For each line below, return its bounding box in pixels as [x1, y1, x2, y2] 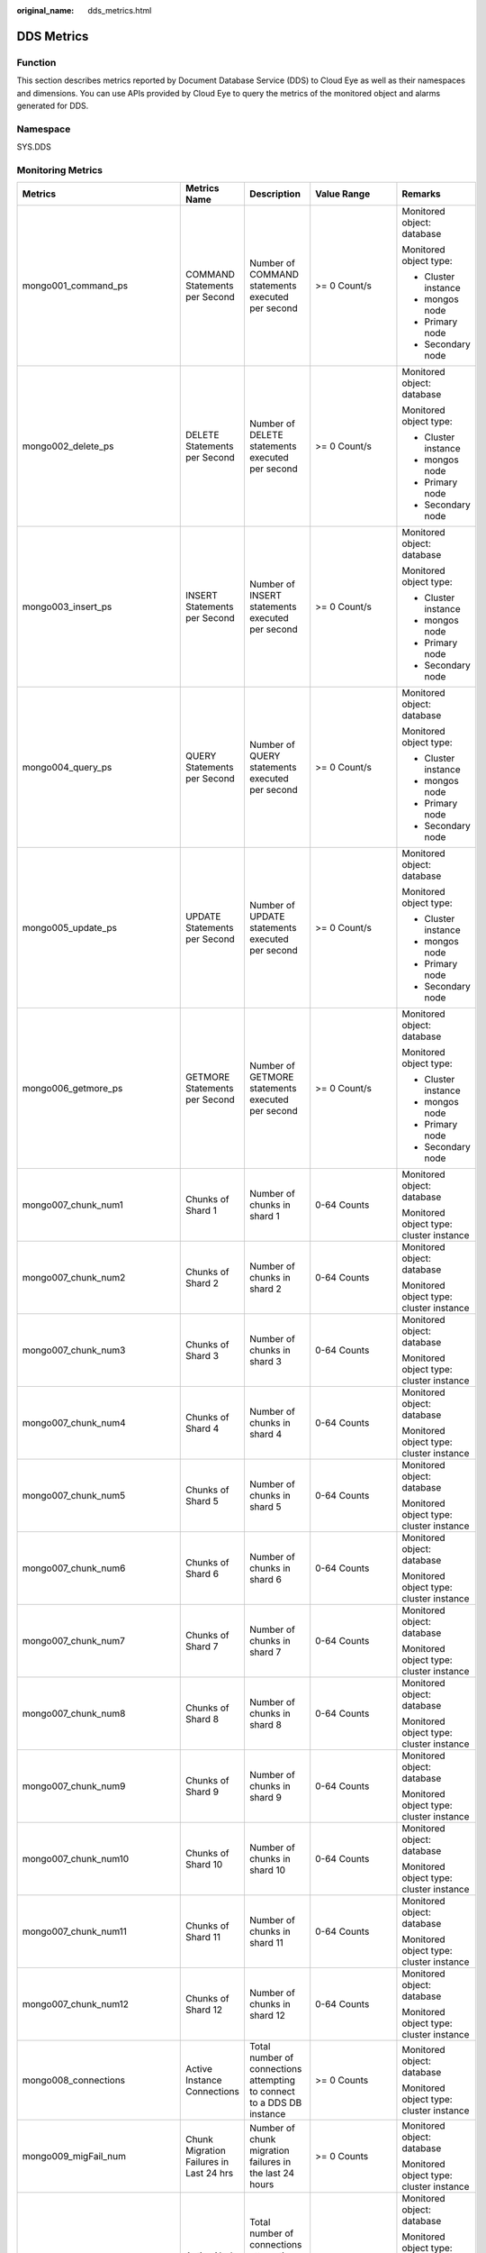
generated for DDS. [16, 100, 89, 111]
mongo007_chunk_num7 [22, 1635, 126, 1647]
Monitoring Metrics [16, 163, 103, 176]
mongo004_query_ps [22, 762, 112, 774]
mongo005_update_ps [22, 922, 117, 935]
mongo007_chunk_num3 [22, 1344, 126, 1356]
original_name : [16, 5, 75, 15]
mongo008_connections [22, 2074, 126, 2086]
